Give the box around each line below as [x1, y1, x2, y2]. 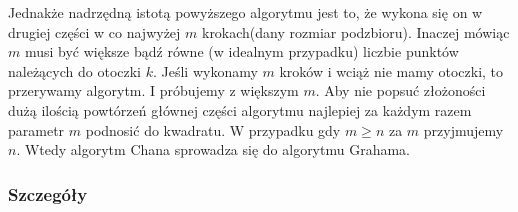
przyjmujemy [423, 119, 504, 140]
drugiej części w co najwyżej [8, 21, 181, 42]
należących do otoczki [8, 60, 141, 81]
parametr [8, 119, 65, 140]
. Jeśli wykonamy [152, 60, 258, 81]
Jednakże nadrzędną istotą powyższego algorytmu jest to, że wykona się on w [8, 2, 483, 22]
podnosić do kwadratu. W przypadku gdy [85, 119, 341, 140]
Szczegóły [8, 181, 88, 206]
